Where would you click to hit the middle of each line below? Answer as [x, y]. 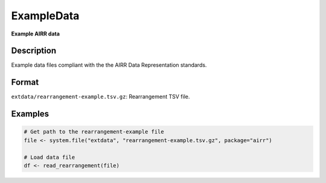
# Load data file [50, 157]
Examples [30, 114]
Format [25, 82]
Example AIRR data [36, 34]
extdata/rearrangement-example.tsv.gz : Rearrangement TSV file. [101, 97]
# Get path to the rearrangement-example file [94, 132]
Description [34, 51]
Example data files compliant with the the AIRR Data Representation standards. [109, 65]
